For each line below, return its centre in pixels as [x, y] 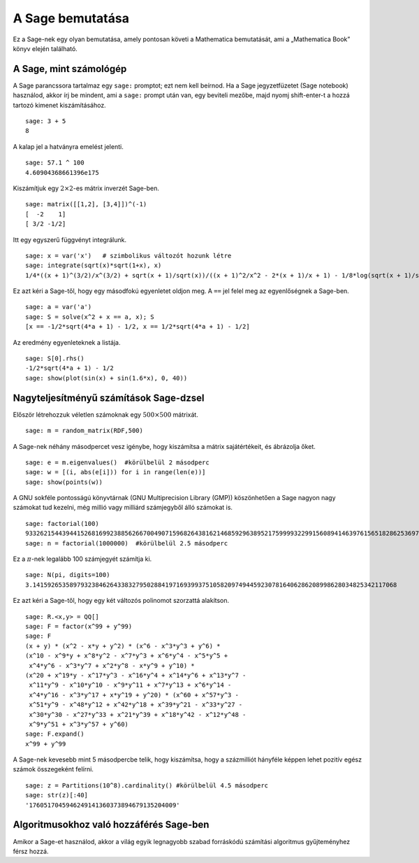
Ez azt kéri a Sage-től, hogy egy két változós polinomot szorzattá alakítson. [121, 601]
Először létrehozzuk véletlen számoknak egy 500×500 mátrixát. [105, 414]
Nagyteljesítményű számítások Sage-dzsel [109, 398]
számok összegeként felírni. [53, 769]
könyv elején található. [45, 48]
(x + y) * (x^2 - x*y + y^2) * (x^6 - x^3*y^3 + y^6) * [123, 646]
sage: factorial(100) [62, 523]
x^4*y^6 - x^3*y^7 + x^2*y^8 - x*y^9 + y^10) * [112, 665]
